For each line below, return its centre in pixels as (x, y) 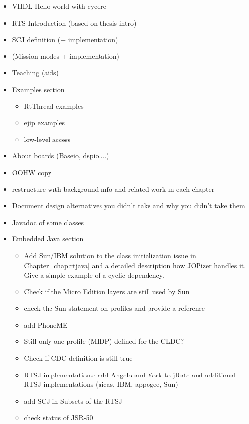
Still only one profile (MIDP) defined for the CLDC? (104, 341)
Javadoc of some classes (48, 222)
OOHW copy (32, 172)
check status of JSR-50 (58, 417)
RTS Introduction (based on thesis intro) (74, 23)
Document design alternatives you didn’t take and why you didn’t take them (128, 206)
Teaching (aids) (35, 72)
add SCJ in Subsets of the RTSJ (73, 400)
